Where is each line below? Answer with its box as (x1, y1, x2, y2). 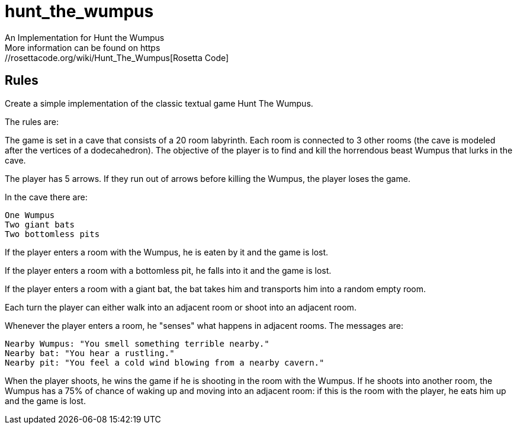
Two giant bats (5, 219, 75, 229)
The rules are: (5, 116, 59, 127)
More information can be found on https (5, 42, 160, 53)
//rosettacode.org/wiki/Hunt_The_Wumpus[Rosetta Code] (5, 52, 229, 63)
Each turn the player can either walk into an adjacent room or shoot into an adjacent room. (5, 302, 357, 312)
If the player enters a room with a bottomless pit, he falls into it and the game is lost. (5, 265, 332, 276)
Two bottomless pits (5, 229, 100, 239)
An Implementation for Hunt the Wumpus (5, 32, 165, 43)
